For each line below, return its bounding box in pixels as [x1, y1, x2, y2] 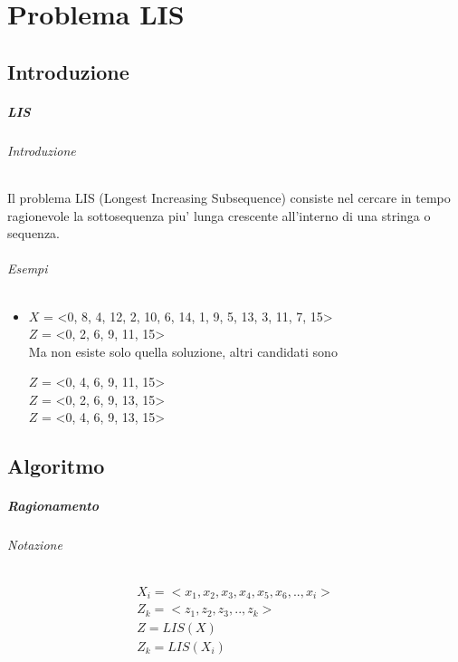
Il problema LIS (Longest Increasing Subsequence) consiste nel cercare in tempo [7, 187, 451, 206]
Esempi [7, 259, 48, 278]
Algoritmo [7, 452, 105, 480]
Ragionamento [7, 496, 99, 515]
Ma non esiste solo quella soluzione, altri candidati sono [28, 341, 338, 360]
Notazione [7, 535, 62, 554]
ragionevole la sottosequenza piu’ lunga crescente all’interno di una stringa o [7, 206, 431, 225]
